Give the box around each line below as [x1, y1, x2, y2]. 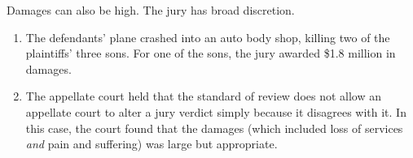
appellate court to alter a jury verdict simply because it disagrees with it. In [25, 103, 406, 120]
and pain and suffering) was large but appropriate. [25, 135, 278, 152]
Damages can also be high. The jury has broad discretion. [7, 2, 295, 18]
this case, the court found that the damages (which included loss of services [25, 119, 403, 136]
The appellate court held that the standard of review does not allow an [25, 88, 382, 105]
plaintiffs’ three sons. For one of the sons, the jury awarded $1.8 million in [25, 45, 396, 62]
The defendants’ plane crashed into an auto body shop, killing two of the [25, 28, 390, 45]
